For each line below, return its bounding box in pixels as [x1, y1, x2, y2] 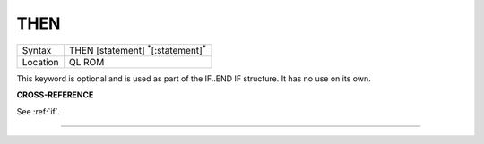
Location [22, 55, 59, 68]
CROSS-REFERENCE [16, 89, 94, 100]
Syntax [22, 44, 52, 56]
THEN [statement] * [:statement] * [68, 42, 206, 56]
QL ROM [68, 55, 105, 68]
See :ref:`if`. [16, 106, 61, 116]
